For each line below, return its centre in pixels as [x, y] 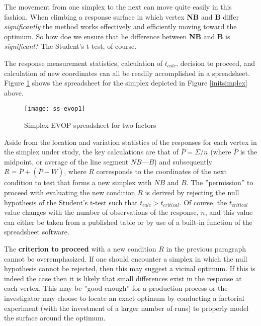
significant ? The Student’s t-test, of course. [70, 46]
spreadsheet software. [37, 232]
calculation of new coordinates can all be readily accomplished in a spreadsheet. [127, 73]
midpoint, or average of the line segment [66, 161]
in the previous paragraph [206, 248]
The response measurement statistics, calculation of [83, 63]
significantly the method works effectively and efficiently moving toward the [120, 26]
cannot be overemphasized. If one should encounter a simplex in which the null [126, 258]
